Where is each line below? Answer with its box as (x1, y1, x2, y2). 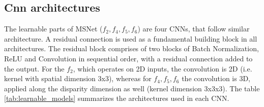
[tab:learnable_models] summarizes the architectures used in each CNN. (4, 93, 229, 103)
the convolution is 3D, (182, 73, 251, 84)
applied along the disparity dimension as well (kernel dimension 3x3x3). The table (4, 83, 260, 93)
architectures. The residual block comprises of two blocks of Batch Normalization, (4, 43, 259, 54)
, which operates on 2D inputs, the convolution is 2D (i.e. (73, 63, 252, 74)
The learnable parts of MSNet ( (4, 23, 103, 34)
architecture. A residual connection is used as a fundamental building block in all (4, 33, 257, 44)
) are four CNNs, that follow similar (137, 23, 250, 34)
